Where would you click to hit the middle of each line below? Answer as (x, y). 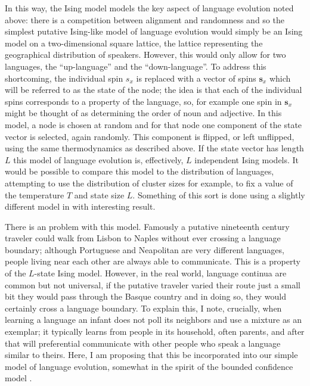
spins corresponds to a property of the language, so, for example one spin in (143, 101)
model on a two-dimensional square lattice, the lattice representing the (134, 43)
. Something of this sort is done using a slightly (219, 194)
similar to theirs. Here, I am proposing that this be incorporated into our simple (151, 355)
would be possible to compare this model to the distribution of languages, (139, 171)
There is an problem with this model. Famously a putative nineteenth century (147, 226)
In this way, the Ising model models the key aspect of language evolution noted (149, 8)
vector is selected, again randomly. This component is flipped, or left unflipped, (150, 136)
